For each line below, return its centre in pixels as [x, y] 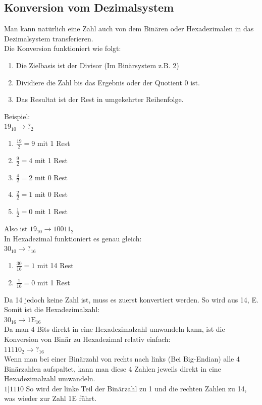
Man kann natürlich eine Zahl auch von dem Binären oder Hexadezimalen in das [129, 29]
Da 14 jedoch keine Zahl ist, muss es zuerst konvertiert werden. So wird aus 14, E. [131, 299]
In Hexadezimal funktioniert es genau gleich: [73, 238]
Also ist [16, 229]
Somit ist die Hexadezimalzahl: [52, 309]
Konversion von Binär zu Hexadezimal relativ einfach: [87, 339]
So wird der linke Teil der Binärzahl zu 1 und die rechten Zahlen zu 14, [136, 388]
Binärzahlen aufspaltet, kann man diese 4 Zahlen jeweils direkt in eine [113, 368]
